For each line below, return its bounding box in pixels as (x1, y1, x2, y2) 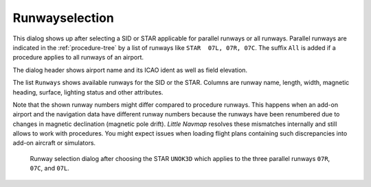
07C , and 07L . (30, 164, 70, 173)
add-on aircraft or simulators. (12, 139, 96, 147)
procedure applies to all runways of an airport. (12, 53, 144, 62)
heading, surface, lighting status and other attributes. (12, 88, 164, 96)
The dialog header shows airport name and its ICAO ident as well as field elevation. (12, 66, 247, 74)
